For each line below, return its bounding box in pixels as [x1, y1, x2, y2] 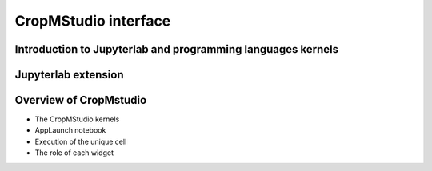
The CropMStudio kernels [34, 114, 120, 124]
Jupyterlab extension [14, 68, 124, 82]
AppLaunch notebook [34, 125, 106, 135]
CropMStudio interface [14, 12, 171, 30]
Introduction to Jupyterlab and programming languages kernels [14, 42, 339, 56]
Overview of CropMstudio [14, 93, 147, 107]
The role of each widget [34, 148, 114, 157]
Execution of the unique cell [34, 137, 127, 146]
